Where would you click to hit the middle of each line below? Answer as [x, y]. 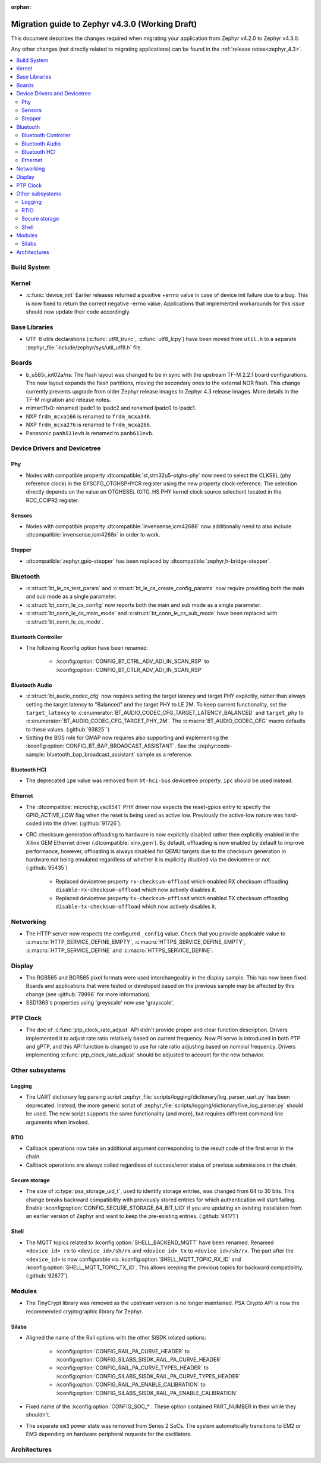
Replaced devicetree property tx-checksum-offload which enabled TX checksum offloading [172, 898]
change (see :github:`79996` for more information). [88, 994]
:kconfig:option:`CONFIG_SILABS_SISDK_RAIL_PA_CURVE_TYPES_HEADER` [148, 1376]
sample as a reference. [165, 754]
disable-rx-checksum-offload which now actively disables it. [136, 890]
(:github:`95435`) [47, 868]
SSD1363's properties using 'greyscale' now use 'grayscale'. [100, 1003]
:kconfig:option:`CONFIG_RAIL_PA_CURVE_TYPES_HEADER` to [132, 1368]
